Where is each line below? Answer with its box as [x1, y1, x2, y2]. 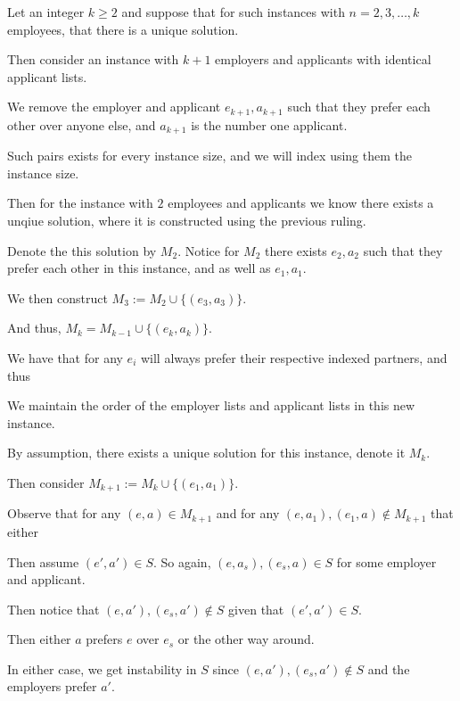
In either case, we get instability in [7, 659, 197, 678]
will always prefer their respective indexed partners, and [140, 349, 448, 367]
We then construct [7, 288, 108, 307]
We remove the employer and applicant [7, 97, 221, 116]
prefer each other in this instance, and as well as [7, 259, 271, 277]
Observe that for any [7, 504, 121, 523]
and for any [216, 504, 280, 523]
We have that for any [7, 349, 123, 367]
